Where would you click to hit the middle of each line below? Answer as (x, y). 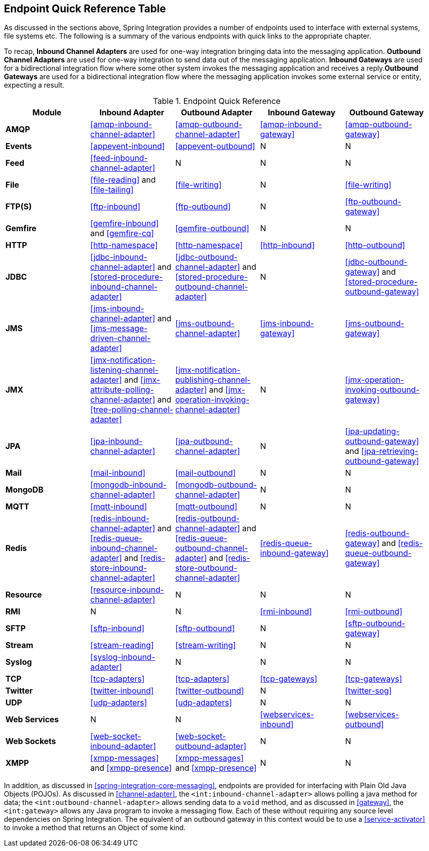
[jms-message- (119, 328)
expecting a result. (34, 85)
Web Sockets (31, 741)
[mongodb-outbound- (216, 485)
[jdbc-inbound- (119, 257)
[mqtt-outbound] (206, 507)
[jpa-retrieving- (390, 451)
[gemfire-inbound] (124, 224)
